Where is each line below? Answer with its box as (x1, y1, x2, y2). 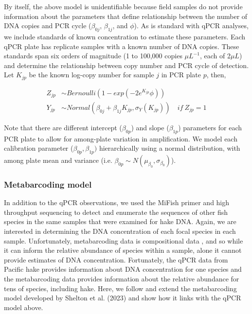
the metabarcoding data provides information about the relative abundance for (4, 274, 239, 284)
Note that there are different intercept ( (4, 122, 122, 132)
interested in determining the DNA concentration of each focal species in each (4, 226, 236, 236)
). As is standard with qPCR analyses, (134, 20, 249, 31)
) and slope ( (131, 122, 169, 132)
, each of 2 (199, 51, 231, 61)
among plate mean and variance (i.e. (4, 155, 112, 165)
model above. (4, 302, 43, 312)
